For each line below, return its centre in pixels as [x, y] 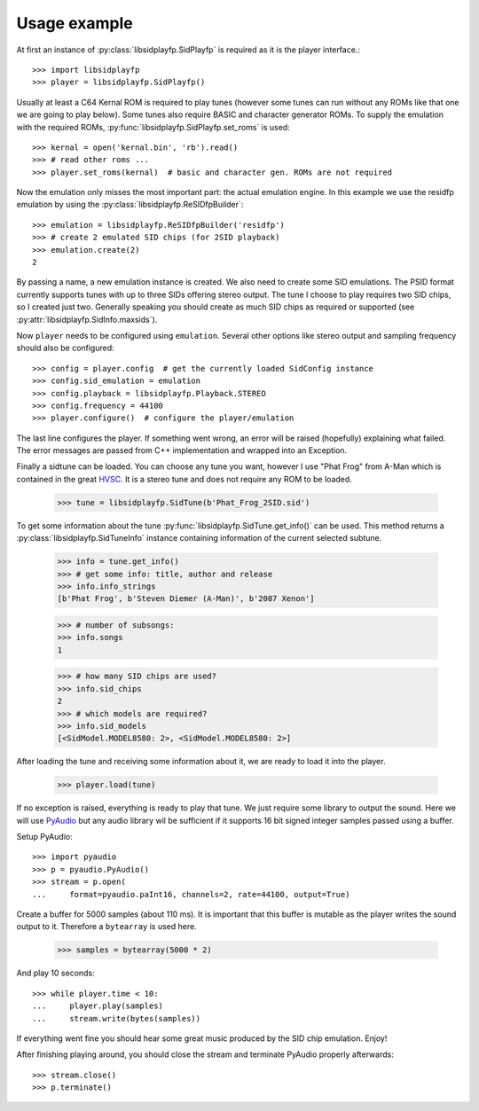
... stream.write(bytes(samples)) [117, 1018]
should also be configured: [65, 348]
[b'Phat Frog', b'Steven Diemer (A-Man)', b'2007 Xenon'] [186, 599]
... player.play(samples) [98, 1006]
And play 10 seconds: [55, 973]
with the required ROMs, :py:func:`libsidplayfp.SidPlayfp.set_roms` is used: [153, 127]
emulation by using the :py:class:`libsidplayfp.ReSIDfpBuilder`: [130, 205]
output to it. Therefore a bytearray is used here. [106, 927]
